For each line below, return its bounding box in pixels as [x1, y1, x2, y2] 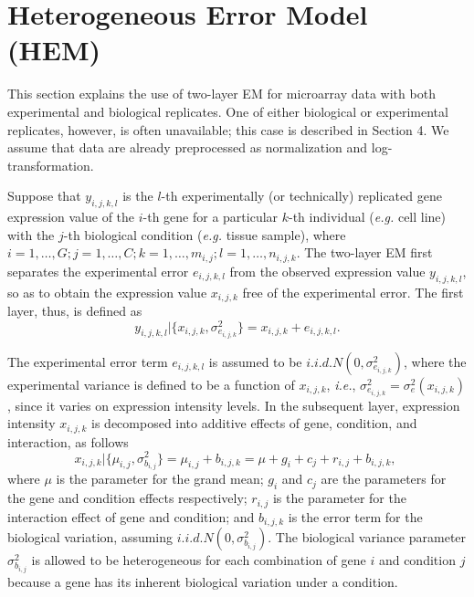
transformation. [7, 155, 94, 174]
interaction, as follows [7, 432, 129, 451]
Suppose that [7, 186, 81, 205]
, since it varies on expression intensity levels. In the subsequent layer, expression [7, 395, 460, 414]
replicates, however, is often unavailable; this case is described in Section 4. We [7, 120, 449, 139]
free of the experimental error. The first [242, 282, 464, 301]
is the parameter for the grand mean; [56, 469, 264, 488]
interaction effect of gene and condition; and [7, 507, 255, 526]
